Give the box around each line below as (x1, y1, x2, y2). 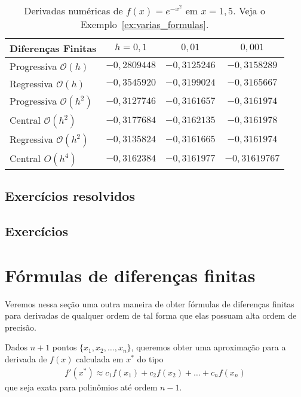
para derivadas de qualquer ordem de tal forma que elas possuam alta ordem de (5, 309, 297, 322)
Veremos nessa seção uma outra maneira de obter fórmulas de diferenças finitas (5, 297, 294, 310)
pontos (52, 341, 77, 353)
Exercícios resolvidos (5, 187, 135, 205)
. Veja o (233, 4, 265, 17)
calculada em (76, 353, 124, 365)
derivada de (5, 353, 47, 365)
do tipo (137, 353, 164, 365)
